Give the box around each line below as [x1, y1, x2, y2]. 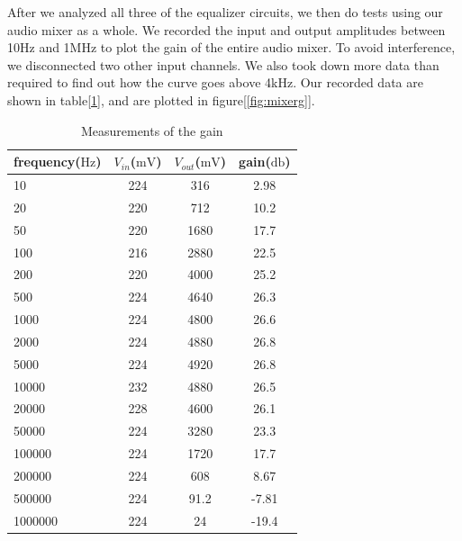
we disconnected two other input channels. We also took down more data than [7, 55, 439, 74]
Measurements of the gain [80, 121, 223, 140]
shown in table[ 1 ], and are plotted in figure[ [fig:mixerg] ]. [7, 90, 315, 109]
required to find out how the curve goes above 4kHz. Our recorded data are [7, 73, 423, 92]
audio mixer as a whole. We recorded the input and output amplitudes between [7, 20, 446, 39]
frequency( [14, 152, 81, 171]
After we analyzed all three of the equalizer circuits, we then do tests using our [7, 3, 443, 21]
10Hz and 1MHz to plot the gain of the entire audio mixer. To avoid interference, [7, 38, 456, 57]
